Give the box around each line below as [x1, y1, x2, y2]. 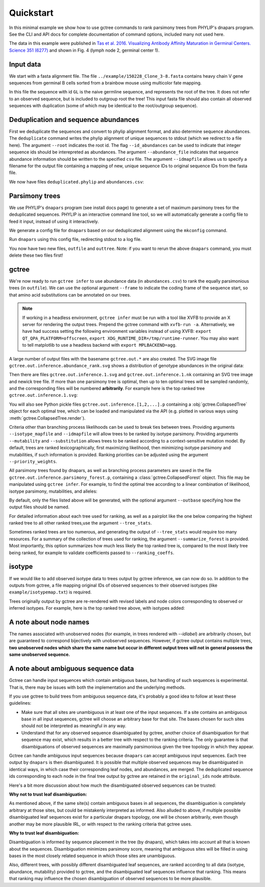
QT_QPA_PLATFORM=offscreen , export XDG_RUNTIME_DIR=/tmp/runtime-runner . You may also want [22, 335, 239, 341]
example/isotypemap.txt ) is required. [9, 589, 92, 595]
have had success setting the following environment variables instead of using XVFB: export [22, 328, 212, 334]
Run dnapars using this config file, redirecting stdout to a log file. [9, 237, 142, 242]
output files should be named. [9, 504, 70, 510]
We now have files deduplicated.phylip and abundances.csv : [9, 178, 144, 184]
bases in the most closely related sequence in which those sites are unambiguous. [9, 853, 176, 859]
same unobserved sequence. [9, 651, 70, 657]
